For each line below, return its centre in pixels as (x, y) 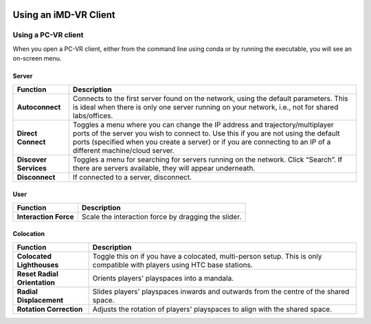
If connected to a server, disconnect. (132, 177)
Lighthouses (38, 265)
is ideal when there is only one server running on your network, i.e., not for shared (205, 107)
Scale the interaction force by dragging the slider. (161, 217)
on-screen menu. (37, 58)
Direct (27, 133)
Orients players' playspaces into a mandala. (163, 278)
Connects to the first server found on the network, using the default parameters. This (210, 98)
